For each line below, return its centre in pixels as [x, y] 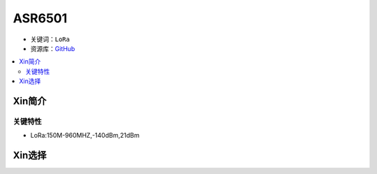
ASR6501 [40, 18]
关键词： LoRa [50, 39]
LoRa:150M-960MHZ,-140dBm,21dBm [85, 136]
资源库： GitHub [53, 48]
